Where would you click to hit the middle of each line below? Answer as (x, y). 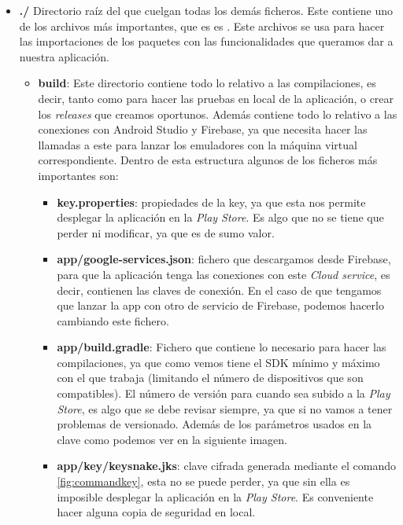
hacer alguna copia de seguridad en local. (156, 512)
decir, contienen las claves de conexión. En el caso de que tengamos (219, 290)
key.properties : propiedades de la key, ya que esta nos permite (211, 202)
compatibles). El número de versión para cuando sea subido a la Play (224, 393)
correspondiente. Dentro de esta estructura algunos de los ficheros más (208, 160)
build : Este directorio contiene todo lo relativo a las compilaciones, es (207, 83)
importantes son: (78, 175)
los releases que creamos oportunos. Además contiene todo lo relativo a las (218, 114)
